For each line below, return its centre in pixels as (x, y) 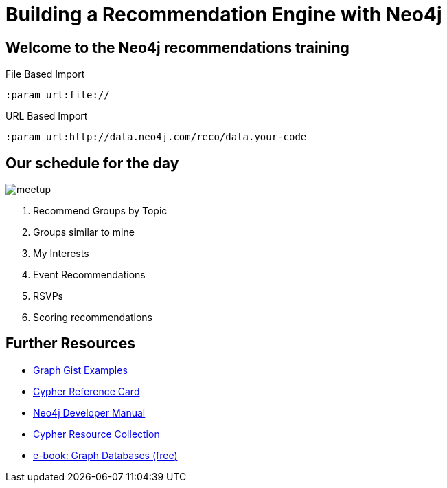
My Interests (61, 254)
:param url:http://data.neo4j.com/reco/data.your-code (156, 137)
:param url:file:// (58, 95)
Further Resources (70, 344)
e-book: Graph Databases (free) (105, 455)
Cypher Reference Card (87, 391)
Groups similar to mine (84, 232)
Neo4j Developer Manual (89, 412)
